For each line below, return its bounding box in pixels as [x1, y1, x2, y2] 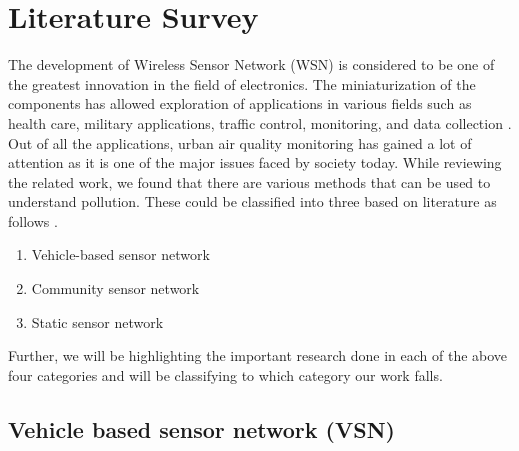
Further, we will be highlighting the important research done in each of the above [8, 345, 508, 366]
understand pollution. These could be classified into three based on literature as [8, 191, 497, 212]
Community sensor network [31, 278, 200, 299]
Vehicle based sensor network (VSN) [8, 413, 395, 444]
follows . [8, 210, 58, 231]
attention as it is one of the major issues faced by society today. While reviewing [8, 152, 502, 173]
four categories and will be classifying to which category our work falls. [8, 364, 443, 385]
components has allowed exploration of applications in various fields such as [8, 93, 472, 114]
